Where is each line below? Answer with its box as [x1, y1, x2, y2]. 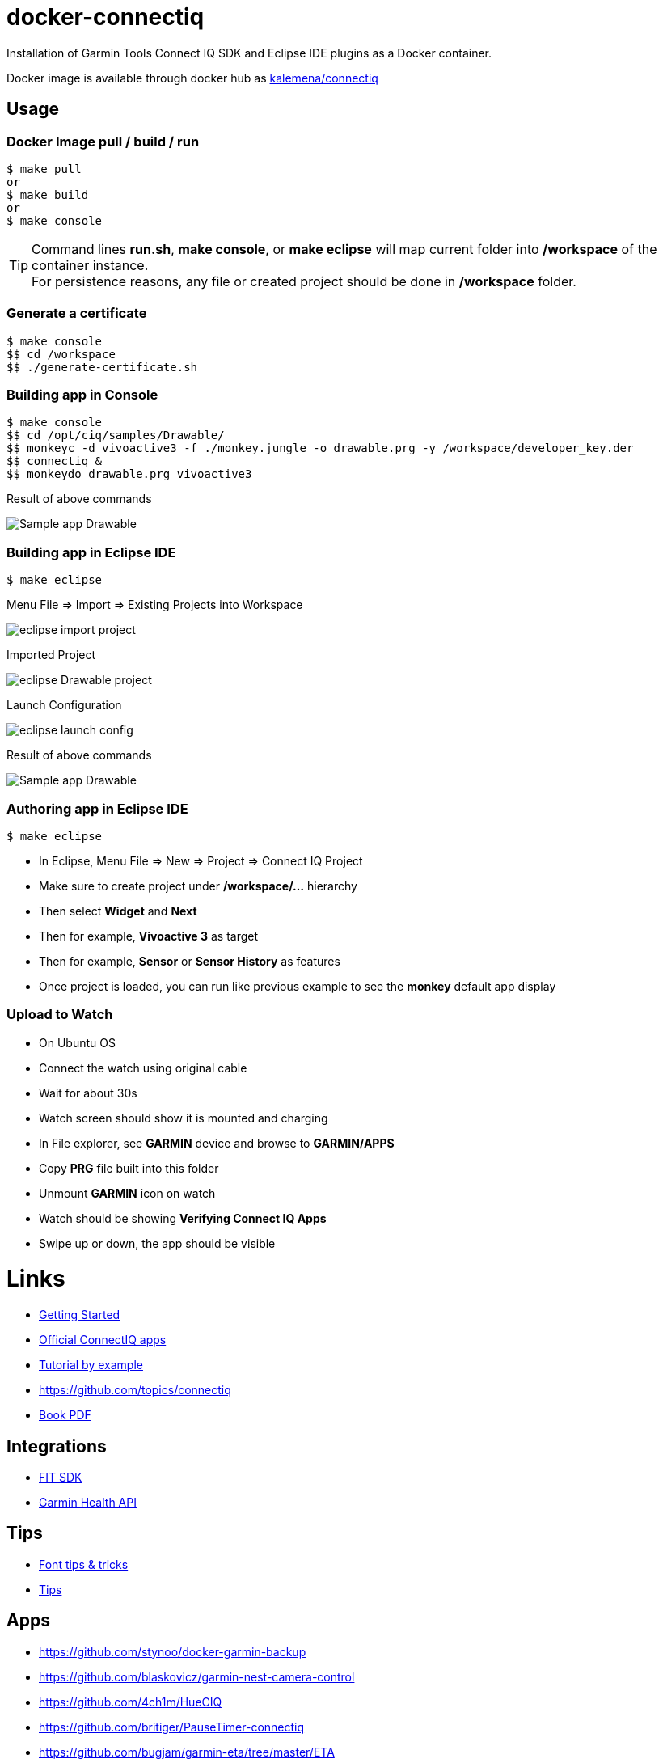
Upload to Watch [6, 1006, 113, 1023]
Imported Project [6, 648, 96, 662]
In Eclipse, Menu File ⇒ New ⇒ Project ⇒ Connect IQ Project [39, 853, 363, 868]
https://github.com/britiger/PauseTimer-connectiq [39, 1719, 305, 1734]
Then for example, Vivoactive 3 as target [39, 928, 259, 943]
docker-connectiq [6, 3, 205, 31]
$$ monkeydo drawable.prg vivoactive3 [6, 467, 252, 481]
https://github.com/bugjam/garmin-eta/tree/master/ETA [39, 1744, 335, 1759]
